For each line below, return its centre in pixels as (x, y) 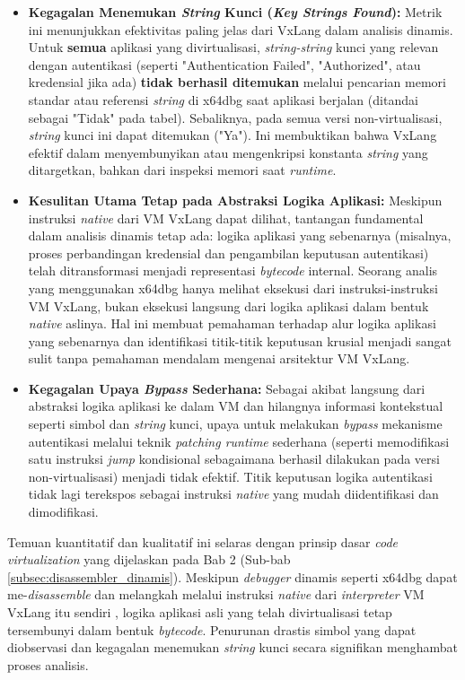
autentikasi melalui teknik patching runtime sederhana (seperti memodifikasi (239, 441)
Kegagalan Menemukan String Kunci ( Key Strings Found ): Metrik (235, 12)
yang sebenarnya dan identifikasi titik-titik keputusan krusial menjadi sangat (240, 340)
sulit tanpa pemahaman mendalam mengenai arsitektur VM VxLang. (219, 358)
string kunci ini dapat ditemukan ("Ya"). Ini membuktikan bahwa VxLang (232, 135)
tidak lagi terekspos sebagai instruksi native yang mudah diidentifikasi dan (233, 494)
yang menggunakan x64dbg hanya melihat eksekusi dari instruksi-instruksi (233, 288)
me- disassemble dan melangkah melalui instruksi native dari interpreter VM (216, 594)
